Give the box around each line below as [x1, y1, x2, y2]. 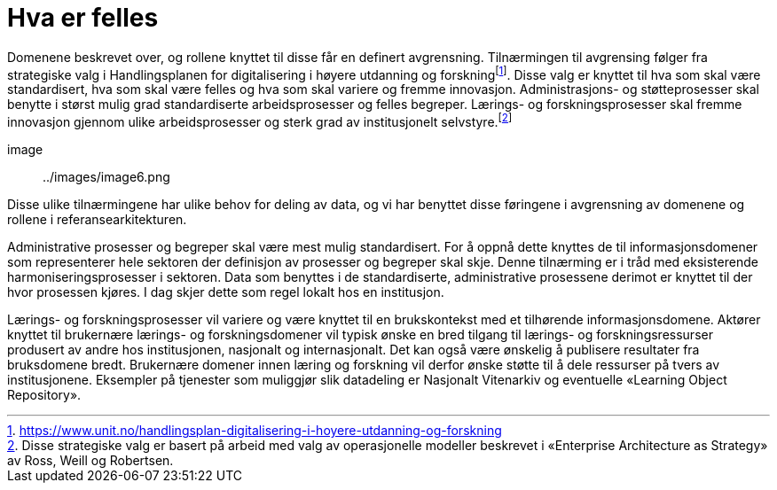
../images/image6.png [43, 169, 170, 185]
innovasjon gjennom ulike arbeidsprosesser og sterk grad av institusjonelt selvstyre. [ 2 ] [7, 112, 513, 130]
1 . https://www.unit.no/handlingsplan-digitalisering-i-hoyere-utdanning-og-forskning [7, 423, 502, 439]
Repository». [7, 387, 82, 403]
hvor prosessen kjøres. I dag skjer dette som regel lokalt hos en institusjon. [7, 284, 444, 300]
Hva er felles [7, 3, 159, 33]
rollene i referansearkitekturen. [7, 212, 187, 228]
